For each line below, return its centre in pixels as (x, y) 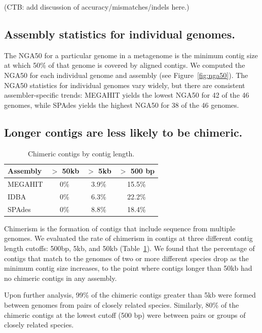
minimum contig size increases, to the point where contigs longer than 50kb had (128, 268)
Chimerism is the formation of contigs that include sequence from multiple (120, 228)
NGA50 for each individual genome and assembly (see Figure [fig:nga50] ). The (126, 75)
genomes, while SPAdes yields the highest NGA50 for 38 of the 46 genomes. (122, 105)
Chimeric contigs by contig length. (81, 153)
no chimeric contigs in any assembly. (61, 278)
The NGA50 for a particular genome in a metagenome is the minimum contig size (131, 55)
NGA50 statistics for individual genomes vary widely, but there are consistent (125, 85)
